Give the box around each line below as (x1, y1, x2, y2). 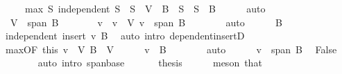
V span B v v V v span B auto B (10, 15, 282, 29)
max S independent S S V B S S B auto (24, 1, 266, 15)
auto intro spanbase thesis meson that (37, 55, 262, 70)
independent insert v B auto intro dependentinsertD (5, 28, 245, 43)
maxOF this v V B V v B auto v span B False (5, 41, 337, 56)
